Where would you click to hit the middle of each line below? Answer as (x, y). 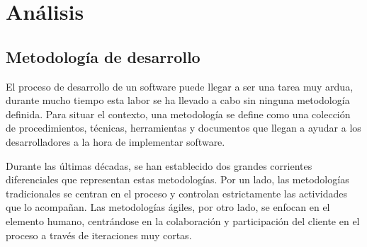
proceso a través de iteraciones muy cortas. (99, 235)
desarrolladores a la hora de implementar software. (115, 141)
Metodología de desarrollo (103, 56)
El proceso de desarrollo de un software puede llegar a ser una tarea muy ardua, (180, 86)
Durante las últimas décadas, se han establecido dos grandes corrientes (159, 165)
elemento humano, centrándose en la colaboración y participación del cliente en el (183, 220)
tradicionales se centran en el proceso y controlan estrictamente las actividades (177, 193)
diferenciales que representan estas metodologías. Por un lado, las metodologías (177, 179)
